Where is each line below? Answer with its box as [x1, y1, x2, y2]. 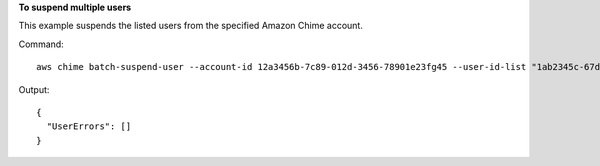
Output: [18, 83, 50, 95]
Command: [18, 38, 64, 50]
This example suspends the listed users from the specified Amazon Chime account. [18, 20, 364, 32]
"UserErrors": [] [46, 121, 132, 132]
